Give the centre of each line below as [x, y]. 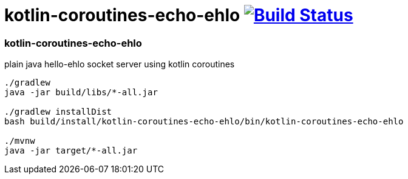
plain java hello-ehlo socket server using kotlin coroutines [120, 64]
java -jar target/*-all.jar [71, 151]
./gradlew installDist [58, 112]
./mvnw [20, 141]
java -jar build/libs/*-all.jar [81, 93]
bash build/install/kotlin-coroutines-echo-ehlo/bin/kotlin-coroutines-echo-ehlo [204, 122]
